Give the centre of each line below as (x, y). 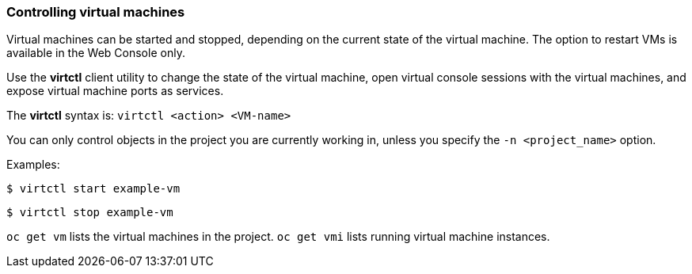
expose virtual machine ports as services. (115, 91)
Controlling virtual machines (96, 12)
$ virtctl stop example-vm (90, 213)
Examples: (33, 165)
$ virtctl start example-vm (93, 189)
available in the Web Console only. (96, 53)
